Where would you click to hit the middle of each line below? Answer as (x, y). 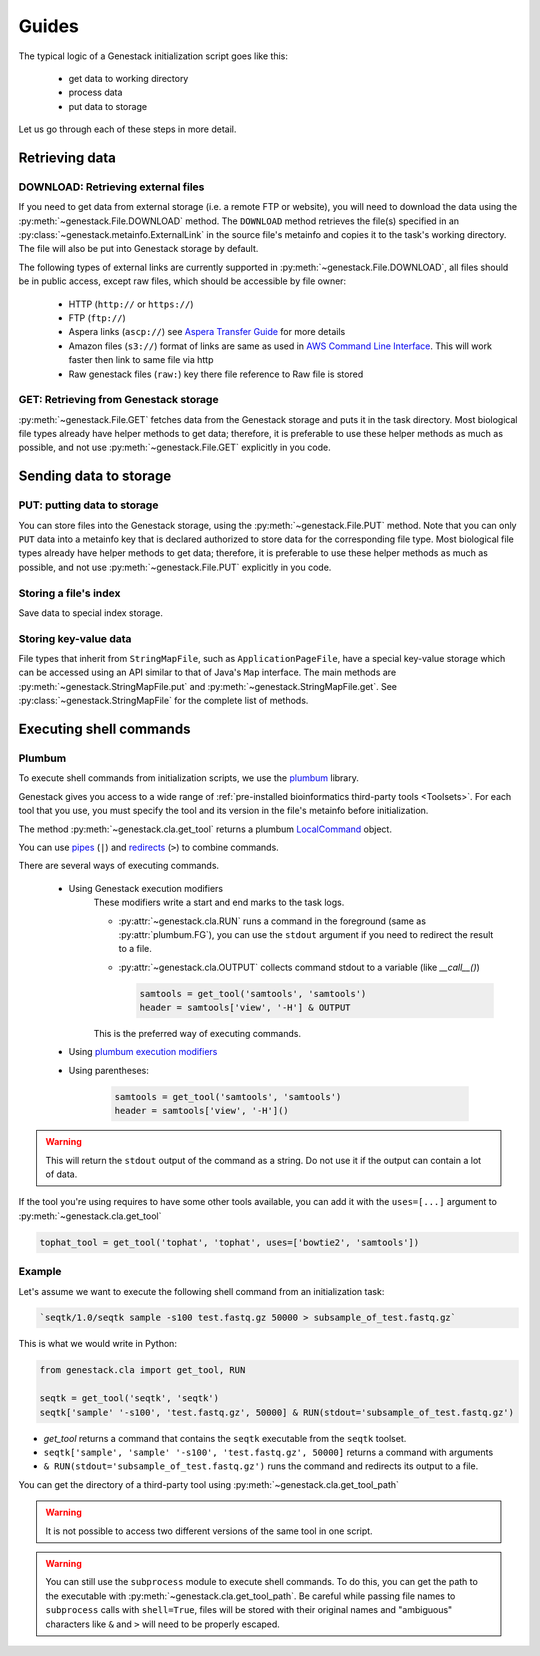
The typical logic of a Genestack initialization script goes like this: (153, 56)
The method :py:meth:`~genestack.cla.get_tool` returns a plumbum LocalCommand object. (205, 829)
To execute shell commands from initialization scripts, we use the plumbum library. (189, 778)
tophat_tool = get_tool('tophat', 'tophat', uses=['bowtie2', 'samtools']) (229, 1242)
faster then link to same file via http (141, 360)
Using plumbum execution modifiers (143, 1052)
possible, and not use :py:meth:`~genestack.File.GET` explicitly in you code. (174, 447)
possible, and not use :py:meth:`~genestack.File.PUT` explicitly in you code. (175, 567)
